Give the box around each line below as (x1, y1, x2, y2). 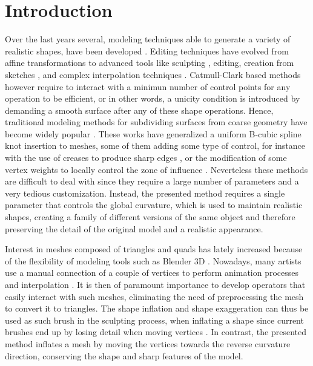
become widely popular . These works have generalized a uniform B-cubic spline (5, 127, 301, 140)
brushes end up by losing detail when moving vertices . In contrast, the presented (5, 325, 306, 338)
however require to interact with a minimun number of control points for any (5, 80, 291, 93)
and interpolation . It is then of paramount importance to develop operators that (5, 278, 306, 290)
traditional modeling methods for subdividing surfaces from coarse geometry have (5, 116, 308, 128)
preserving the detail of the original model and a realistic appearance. (5, 222, 263, 235)
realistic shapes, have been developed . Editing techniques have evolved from (5, 44, 289, 57)
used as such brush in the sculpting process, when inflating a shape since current (5, 313, 304, 326)
